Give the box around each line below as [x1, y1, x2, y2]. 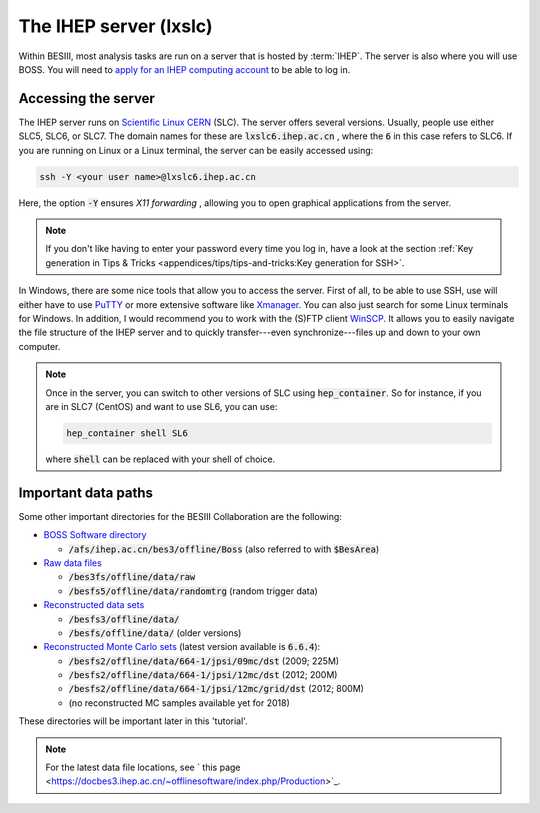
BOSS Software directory [43, 529, 147, 541]
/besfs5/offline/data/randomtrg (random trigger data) [68, 585, 319, 597]
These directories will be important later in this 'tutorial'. [18, 715, 249, 727]
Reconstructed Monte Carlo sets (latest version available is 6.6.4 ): [43, 641, 321, 653]
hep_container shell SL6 [66, 427, 189, 439]
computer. [18, 340, 61, 352]
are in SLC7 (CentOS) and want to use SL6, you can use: [45, 400, 278, 412]
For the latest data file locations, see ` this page [45, 761, 241, 774]
